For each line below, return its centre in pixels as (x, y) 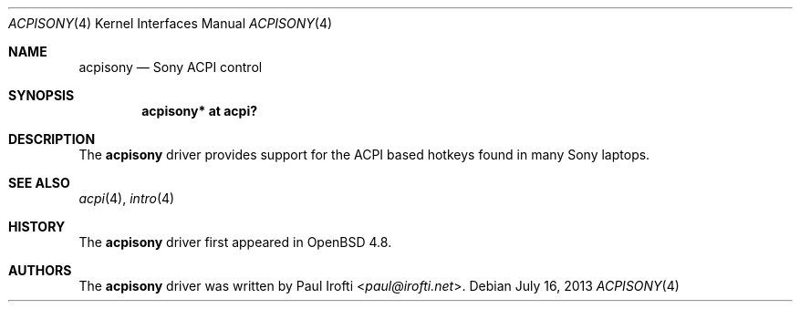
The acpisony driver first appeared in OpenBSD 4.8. (235, 242)
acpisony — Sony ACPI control (171, 67)
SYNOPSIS (42, 95)
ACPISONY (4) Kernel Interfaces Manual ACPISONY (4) (171, 23)
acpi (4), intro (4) (127, 198)
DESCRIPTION (52, 139)
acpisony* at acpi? (200, 111)
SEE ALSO (39, 183)
